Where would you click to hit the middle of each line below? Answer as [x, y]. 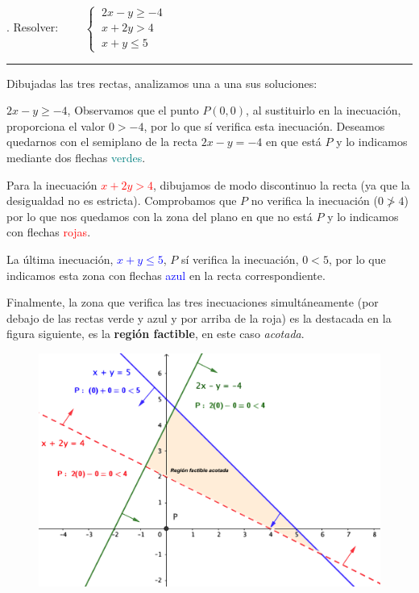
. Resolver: [33, 27]
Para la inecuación [52, 184]
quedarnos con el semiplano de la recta [102, 142]
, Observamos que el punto [133, 110]
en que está [293, 142]
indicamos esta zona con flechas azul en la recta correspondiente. [166, 275]
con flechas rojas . [49, 232]
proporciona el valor [56, 125]
